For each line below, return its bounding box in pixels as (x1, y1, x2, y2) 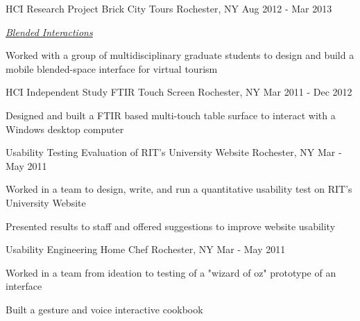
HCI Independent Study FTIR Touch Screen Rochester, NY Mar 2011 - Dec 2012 (6, 85, 352, 99)
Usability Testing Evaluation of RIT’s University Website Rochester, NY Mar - (6, 145, 342, 159)
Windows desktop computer (6, 121, 124, 136)
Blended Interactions (6, 24, 93, 39)
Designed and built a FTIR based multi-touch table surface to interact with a (6, 107, 336, 122)
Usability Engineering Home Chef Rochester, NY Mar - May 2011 (6, 242, 286, 257)
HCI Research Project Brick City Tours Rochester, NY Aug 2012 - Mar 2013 (6, 1, 332, 15)
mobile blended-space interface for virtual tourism (6, 61, 218, 76)
